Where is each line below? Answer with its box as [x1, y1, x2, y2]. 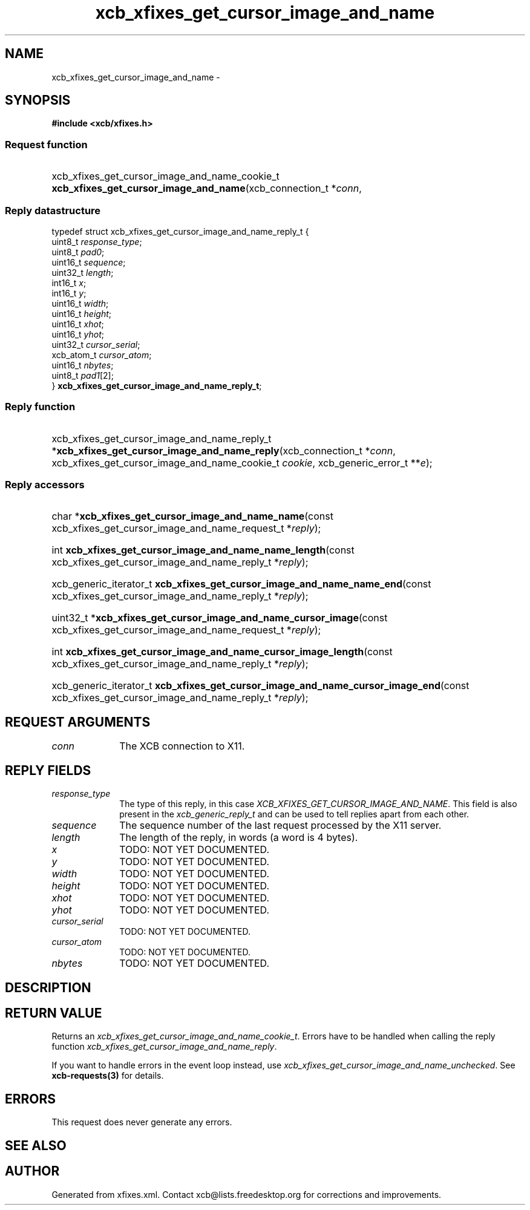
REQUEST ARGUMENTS [5, 714, 151, 730]
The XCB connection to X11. [119, 740, 245, 753]
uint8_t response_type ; [51, 236, 142, 247]
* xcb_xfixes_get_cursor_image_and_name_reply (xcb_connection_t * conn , [51, 444, 396, 457]
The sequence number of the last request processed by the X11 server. [119, 819, 442, 832]
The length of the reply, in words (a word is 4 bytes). [119, 831, 358, 844]
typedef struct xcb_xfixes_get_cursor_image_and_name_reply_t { [51, 226, 309, 237]
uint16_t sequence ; [51, 257, 126, 267]
